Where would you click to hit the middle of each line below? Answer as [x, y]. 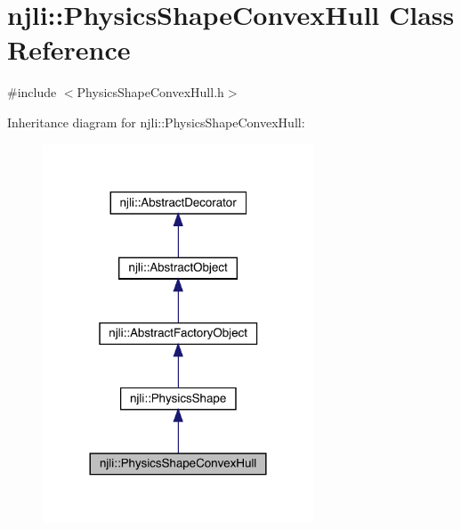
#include [32, 92]
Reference [69, 49]
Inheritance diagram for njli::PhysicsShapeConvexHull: [156, 122]
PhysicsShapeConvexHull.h [150, 92]
